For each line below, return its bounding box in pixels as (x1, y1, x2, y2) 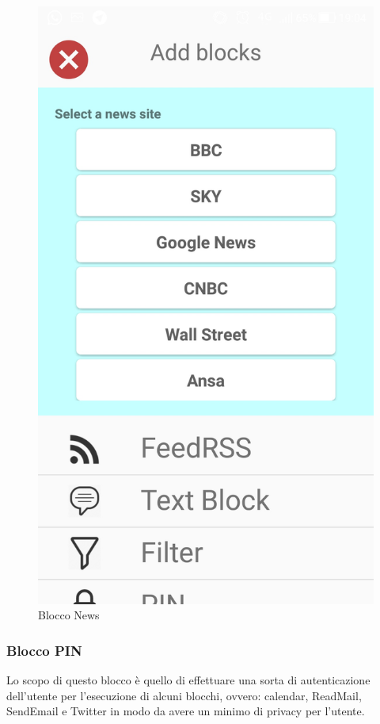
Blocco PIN (6, 640, 82, 660)
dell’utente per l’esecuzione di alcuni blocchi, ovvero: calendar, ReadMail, (6, 687, 362, 703)
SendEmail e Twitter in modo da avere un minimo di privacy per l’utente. (6, 703, 365, 719)
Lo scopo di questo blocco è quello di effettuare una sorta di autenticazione (6, 672, 370, 688)
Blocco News (38, 607, 100, 623)
